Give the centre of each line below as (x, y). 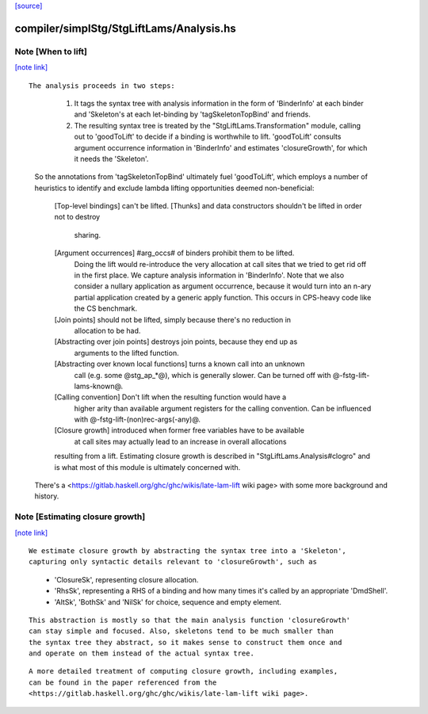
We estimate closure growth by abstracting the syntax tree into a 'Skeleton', (187, 550)
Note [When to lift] (51, 52)
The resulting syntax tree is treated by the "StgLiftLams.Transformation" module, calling (217, 125)
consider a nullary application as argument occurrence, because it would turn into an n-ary (223, 286)
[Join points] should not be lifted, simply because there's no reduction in (173, 319)
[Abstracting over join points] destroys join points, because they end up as (176, 342)
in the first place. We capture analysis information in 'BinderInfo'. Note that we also (209, 275)
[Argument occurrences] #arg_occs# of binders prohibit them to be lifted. (174, 253)
